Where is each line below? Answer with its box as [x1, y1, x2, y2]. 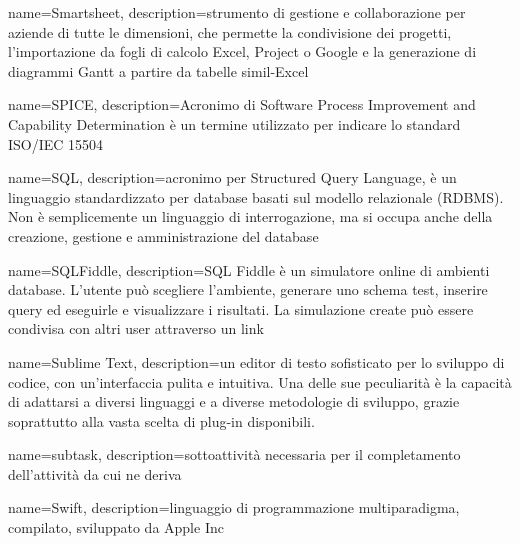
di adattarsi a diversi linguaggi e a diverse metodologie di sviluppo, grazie [8, 391, 460, 412]
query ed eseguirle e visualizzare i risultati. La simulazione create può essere [8, 298, 474, 319]
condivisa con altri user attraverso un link [8, 318, 264, 339]
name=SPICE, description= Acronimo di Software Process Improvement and [8, 94, 476, 115]
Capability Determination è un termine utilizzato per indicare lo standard [8, 113, 461, 134]
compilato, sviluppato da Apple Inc [8, 517, 224, 538]
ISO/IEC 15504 [8, 133, 104, 154]
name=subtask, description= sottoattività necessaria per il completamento [8, 444, 461, 465]
